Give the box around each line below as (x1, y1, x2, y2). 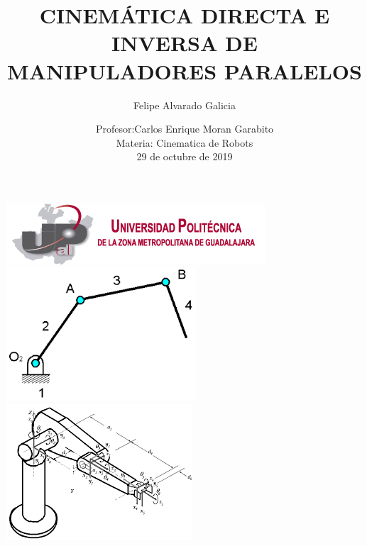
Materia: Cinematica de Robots (116, 135, 253, 150)
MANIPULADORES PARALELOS (7, 56, 362, 85)
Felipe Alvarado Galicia (133, 97, 236, 112)
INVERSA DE (111, 28, 258, 57)
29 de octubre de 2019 (136, 149, 233, 164)
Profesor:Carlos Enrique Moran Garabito (95, 121, 274, 136)
